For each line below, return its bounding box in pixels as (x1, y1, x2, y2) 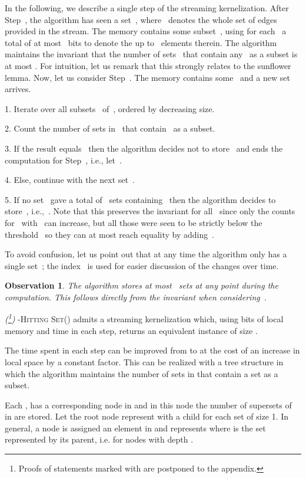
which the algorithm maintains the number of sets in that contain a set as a (5, 367, 278, 379)
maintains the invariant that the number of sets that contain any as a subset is (5, 48, 298, 60)
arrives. (5, 83, 31, 95)
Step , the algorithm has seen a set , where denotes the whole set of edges (5, 13, 277, 25)
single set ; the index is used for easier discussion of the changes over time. (5, 259, 279, 271)
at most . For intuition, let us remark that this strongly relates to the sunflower (5, 59, 291, 71)
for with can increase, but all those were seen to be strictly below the (5, 216, 262, 228)
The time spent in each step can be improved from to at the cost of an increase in (5, 344, 300, 356)
